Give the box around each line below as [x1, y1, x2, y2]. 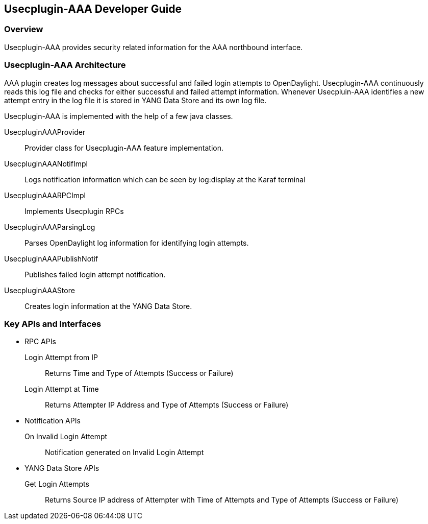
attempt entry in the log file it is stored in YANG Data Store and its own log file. [4, 96, 267, 105]
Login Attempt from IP [24, 353, 98, 362]
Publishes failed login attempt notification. [24, 270, 166, 279]
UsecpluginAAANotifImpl [4, 159, 88, 168]
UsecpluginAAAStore [4, 285, 75, 295]
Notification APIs [24, 416, 81, 425]
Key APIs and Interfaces [4, 318, 102, 329]
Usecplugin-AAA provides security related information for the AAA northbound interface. [4, 42, 303, 52]
